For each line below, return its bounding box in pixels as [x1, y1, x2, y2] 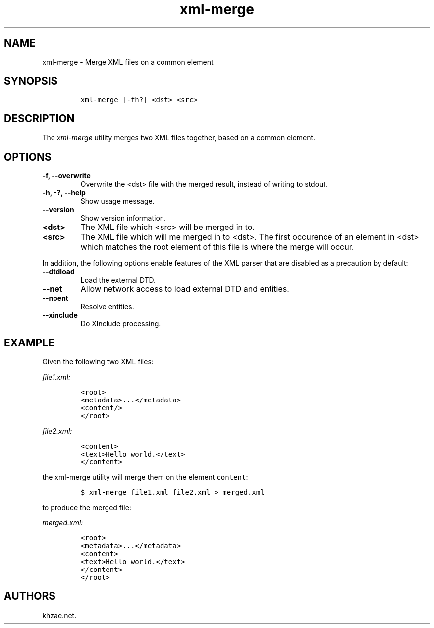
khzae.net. [42, 611, 77, 620]
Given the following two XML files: [42, 357, 154, 366]
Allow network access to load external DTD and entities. [80, 284, 289, 294]
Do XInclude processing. [80, 319, 161, 328]
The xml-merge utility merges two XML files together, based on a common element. [42, 133, 316, 142]
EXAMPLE [4, 336, 54, 349]
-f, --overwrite [42, 171, 91, 180]
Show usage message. [80, 197, 155, 206]
